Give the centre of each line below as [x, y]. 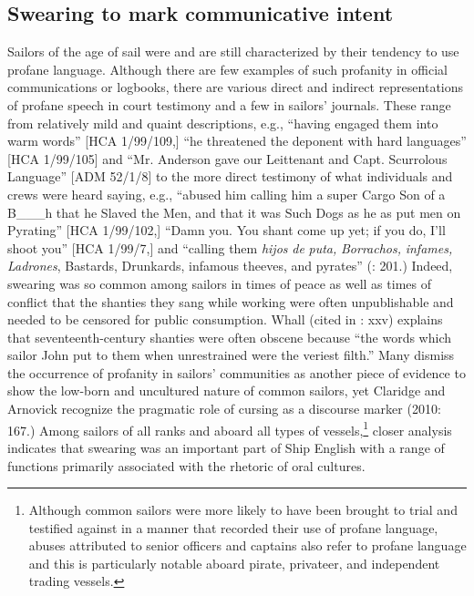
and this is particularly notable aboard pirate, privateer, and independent [234, 563]
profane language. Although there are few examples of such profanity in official [227, 69]
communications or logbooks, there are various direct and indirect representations [236, 87]
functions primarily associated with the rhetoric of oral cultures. [186, 465]
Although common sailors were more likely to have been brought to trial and [243, 510]
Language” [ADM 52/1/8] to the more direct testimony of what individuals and [230, 176]
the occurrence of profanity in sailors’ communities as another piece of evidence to [237, 372]
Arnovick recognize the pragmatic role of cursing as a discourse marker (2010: [224, 409]
